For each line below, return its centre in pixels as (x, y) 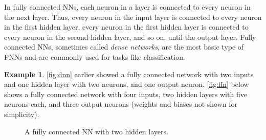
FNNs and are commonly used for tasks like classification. (95, 56)
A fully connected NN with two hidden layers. (96, 131)
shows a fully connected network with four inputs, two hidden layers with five (126, 94)
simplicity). (22, 114)
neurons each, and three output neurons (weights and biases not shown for (121, 104)
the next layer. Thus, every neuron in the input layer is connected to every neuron (133, 17)
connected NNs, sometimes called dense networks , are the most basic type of (124, 47)
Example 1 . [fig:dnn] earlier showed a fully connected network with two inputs (129, 74)
